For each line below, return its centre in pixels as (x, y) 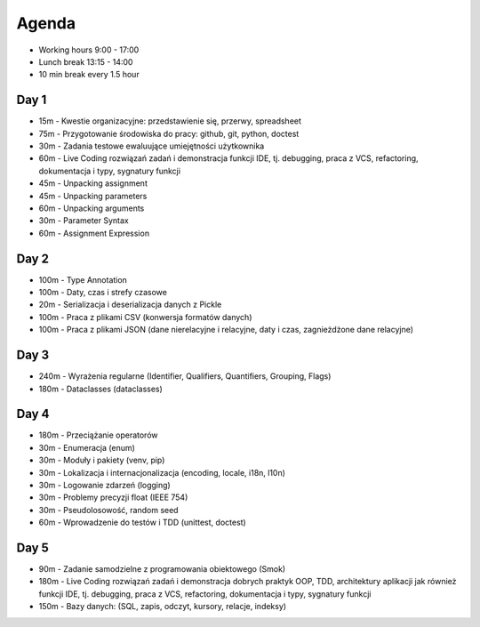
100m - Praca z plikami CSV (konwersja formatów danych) (145, 317)
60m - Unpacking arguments (92, 208)
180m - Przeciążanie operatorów (99, 435)
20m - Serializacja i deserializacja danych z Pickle (130, 305)
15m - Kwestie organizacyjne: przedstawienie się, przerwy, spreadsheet (170, 121)
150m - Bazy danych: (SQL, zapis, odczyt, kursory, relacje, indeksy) (163, 607)
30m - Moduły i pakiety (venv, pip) (102, 460)
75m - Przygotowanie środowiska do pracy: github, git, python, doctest (169, 133)
